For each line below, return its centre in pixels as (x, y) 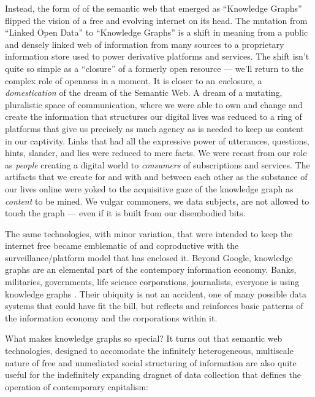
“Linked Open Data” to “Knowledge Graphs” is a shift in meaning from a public (157, 32)
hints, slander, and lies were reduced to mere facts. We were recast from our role (156, 153)
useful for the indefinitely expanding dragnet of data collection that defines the (153, 375)
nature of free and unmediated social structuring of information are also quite (151, 362)
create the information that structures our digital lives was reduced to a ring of (154, 116)
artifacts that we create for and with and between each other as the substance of (156, 177)
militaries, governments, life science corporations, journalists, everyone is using (152, 282)
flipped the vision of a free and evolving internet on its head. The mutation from (156, 20)
